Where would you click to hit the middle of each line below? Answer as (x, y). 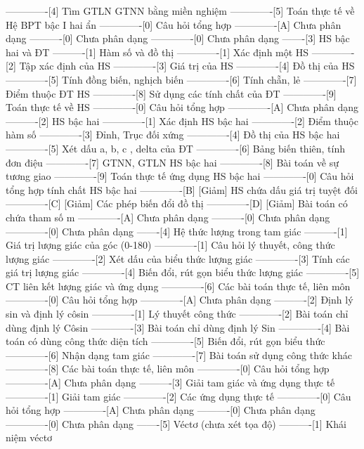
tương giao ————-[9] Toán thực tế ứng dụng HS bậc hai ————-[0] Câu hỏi (180, 176)
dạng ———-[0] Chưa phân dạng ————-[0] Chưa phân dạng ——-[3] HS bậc (178, 38)
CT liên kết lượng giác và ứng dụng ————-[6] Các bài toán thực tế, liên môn (178, 286)
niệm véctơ (29, 437)
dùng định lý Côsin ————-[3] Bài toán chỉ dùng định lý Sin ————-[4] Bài (178, 327)
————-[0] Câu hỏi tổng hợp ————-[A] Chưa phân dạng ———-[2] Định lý (180, 300)
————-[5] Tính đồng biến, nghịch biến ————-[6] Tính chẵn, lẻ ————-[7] (181, 79)
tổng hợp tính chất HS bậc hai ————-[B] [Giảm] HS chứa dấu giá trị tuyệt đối (182, 189)
